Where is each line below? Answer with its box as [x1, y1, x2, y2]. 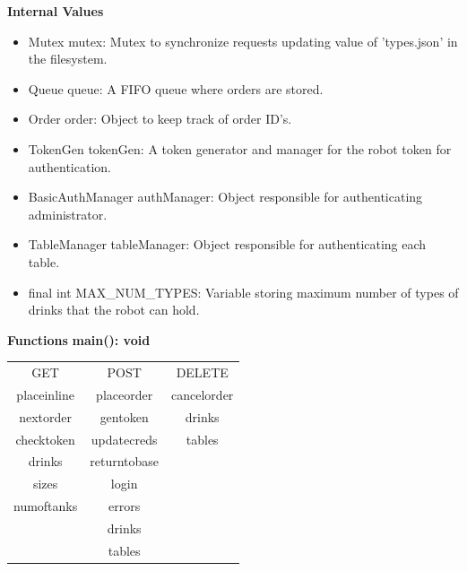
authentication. [28, 157, 111, 176]
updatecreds [91, 429, 158, 448]
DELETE [176, 363, 229, 382]
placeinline [16, 385, 74, 403]
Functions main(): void [7, 330, 151, 349]
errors [108, 497, 141, 515]
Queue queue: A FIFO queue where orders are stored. [28, 79, 324, 98]
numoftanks [13, 497, 78, 515]
